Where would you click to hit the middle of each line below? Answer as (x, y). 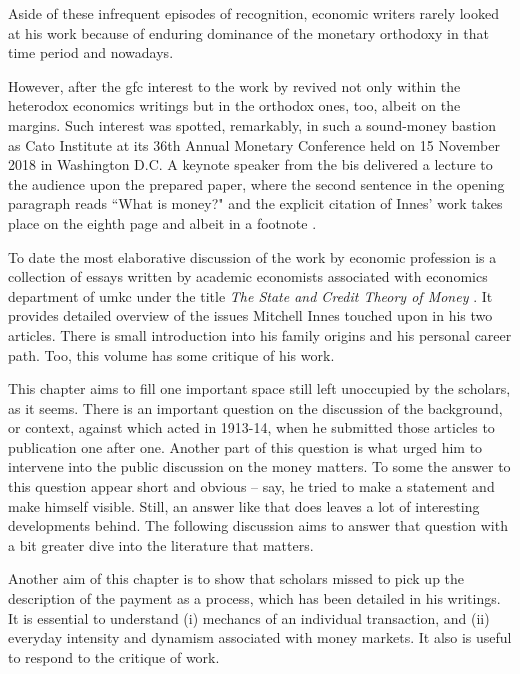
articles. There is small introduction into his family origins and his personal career (260, 334)
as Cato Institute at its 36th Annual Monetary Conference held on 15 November (254, 144)
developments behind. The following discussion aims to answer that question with (258, 525)
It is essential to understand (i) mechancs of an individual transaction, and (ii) (249, 617)
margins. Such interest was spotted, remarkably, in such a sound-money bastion (252, 124)
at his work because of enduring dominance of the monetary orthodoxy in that (249, 32)
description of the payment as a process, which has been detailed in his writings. (254, 598)
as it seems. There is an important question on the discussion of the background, (255, 407)
